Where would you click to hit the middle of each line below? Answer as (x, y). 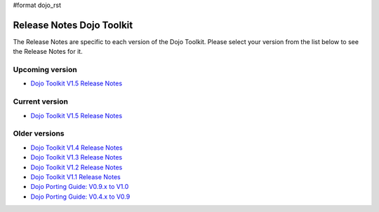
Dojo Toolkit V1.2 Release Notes (77, 167)
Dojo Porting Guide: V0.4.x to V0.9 (80, 197)
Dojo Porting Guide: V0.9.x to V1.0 (80, 187)
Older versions (39, 134)
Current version (40, 101)
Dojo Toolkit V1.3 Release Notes (77, 157)
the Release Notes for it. (48, 52)
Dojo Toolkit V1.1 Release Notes (75, 177)
